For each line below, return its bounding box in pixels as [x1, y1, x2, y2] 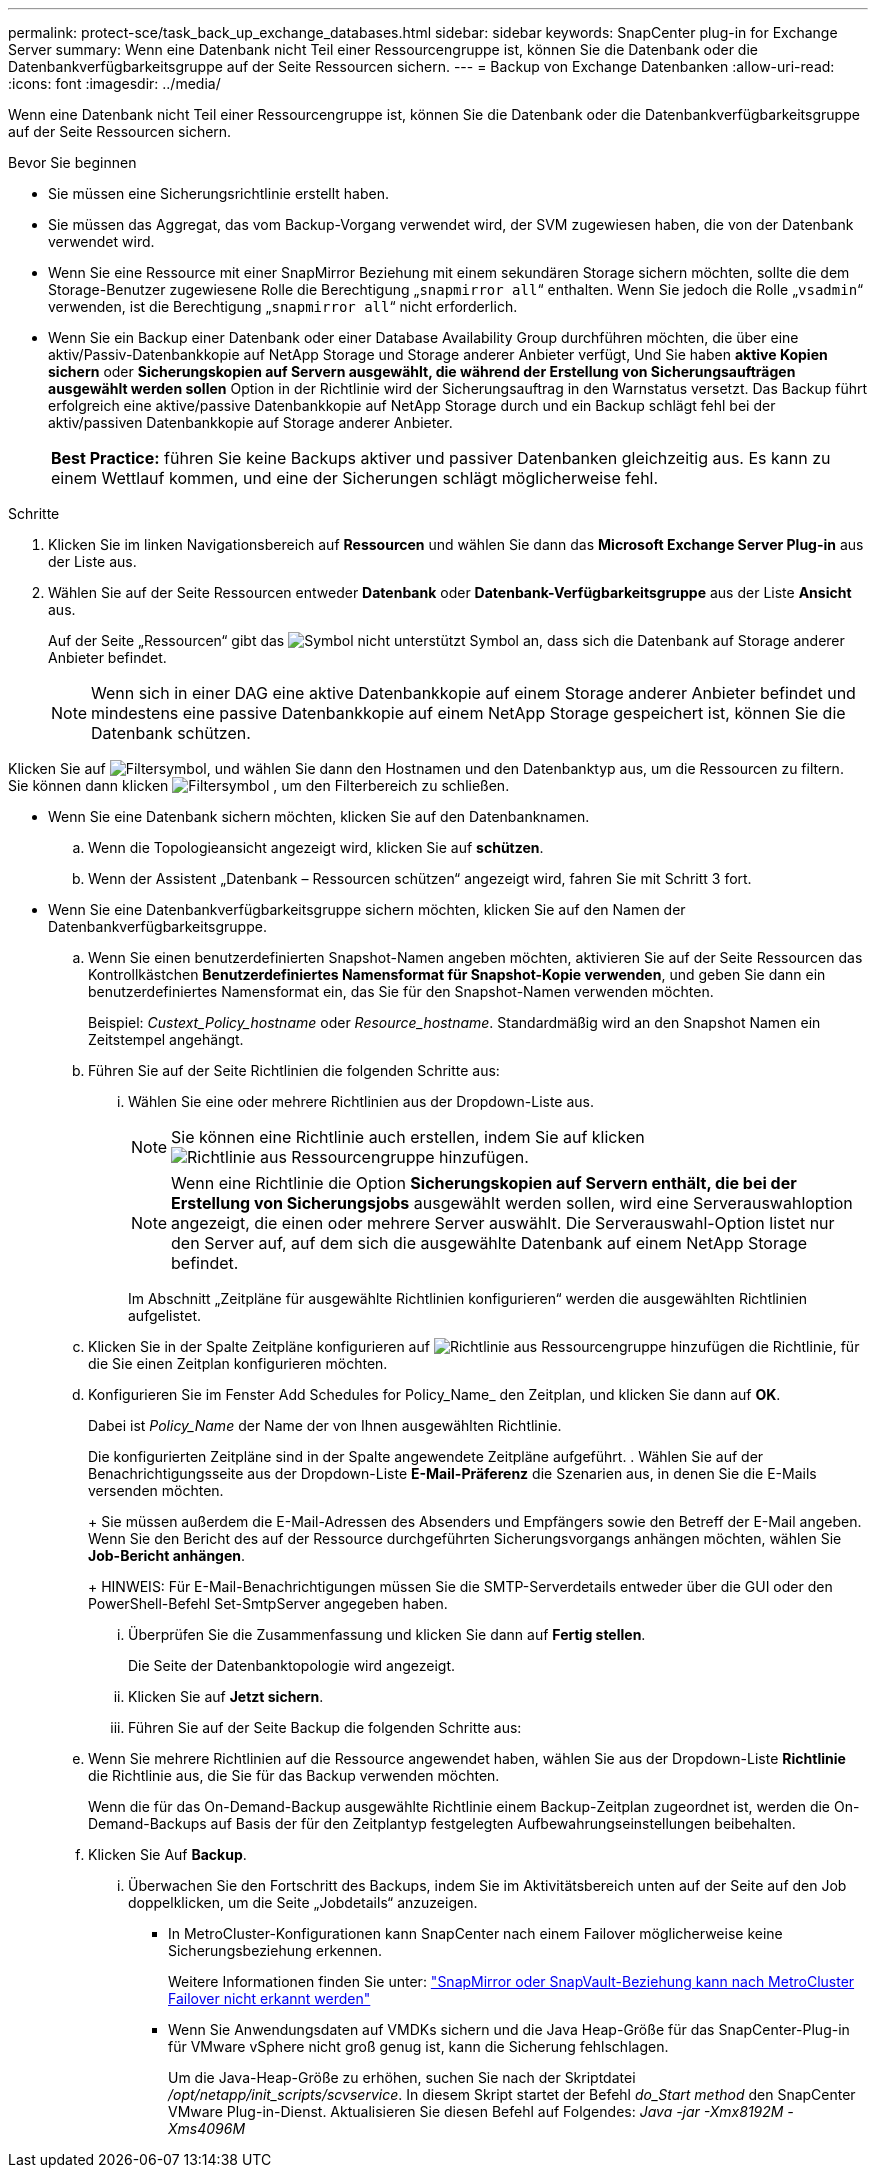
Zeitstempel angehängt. [88, 1031, 244, 1048]
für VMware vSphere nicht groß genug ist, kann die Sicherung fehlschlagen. [168, 2038, 669, 2055]
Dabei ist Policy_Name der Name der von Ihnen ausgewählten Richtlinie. [88, 1417, 562, 1434]
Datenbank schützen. [91, 723, 251, 743]
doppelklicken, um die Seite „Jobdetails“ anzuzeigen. [128, 1894, 478, 1911]
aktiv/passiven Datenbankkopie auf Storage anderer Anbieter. [48, 414, 453, 431]
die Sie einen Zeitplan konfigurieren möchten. [88, 1355, 388, 1372]
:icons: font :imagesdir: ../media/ [8, 75, 221, 92]
